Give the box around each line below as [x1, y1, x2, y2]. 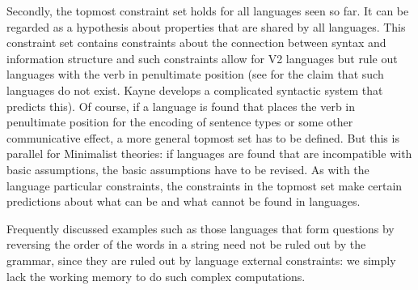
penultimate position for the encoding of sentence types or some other [6, 113, 353, 130]
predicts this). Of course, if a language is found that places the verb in [6, 97, 356, 114]
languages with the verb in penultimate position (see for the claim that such [6, 66, 384, 83]
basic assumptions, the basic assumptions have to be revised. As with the [6, 160, 369, 177]
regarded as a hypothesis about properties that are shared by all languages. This [6, 18, 406, 35]
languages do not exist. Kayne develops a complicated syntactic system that [6, 81, 383, 98]
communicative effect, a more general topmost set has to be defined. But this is [6, 129, 399, 146]
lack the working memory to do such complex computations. [6, 267, 306, 284]
